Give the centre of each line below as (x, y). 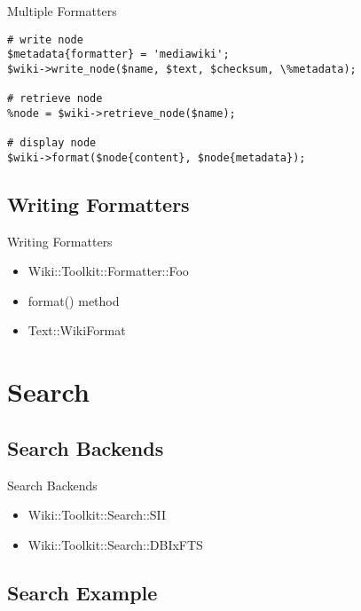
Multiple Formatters (62, 11)
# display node (52, 143)
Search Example (82, 592)
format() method (74, 300)
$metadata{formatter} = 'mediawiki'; (118, 55)
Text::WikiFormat (77, 330)
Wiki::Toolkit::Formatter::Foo (108, 271)
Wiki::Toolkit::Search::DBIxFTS (115, 544)
